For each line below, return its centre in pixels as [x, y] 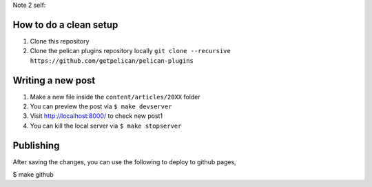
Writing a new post [54, 80]
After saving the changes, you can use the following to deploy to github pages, [125, 161]
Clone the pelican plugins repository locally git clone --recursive [130, 51]
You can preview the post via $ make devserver [101, 106]
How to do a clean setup [65, 24]
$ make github [33, 175]
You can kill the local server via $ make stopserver [106, 126]
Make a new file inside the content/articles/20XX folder [115, 97]
